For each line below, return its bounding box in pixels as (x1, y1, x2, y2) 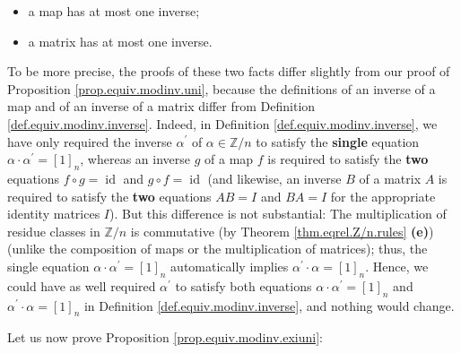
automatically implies (170, 256, 289, 275)
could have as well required (7, 276, 156, 295)
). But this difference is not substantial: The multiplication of (109, 204, 447, 223)
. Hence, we (365, 256, 429, 275)
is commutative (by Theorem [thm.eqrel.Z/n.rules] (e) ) (130, 221, 434, 240)
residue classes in (7, 221, 100, 240)
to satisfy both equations (175, 276, 312, 295)
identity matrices (7, 204, 100, 223)
